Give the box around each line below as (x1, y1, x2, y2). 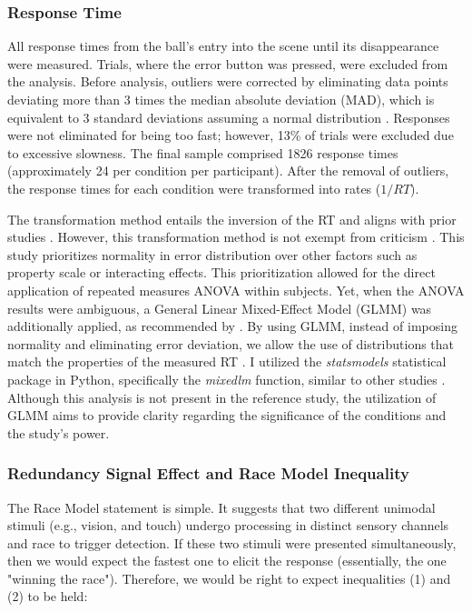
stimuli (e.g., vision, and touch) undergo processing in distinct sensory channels (7, 516, 449, 535)
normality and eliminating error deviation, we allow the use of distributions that (7, 334, 455, 353)
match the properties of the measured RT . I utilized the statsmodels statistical (7, 352, 447, 371)
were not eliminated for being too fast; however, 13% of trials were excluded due (7, 125, 454, 145)
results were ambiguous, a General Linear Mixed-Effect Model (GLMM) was (7, 298, 432, 317)
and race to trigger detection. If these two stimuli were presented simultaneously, (7, 533, 457, 552)
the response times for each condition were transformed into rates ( (7, 178, 381, 197)
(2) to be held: (7, 587, 88, 606)
